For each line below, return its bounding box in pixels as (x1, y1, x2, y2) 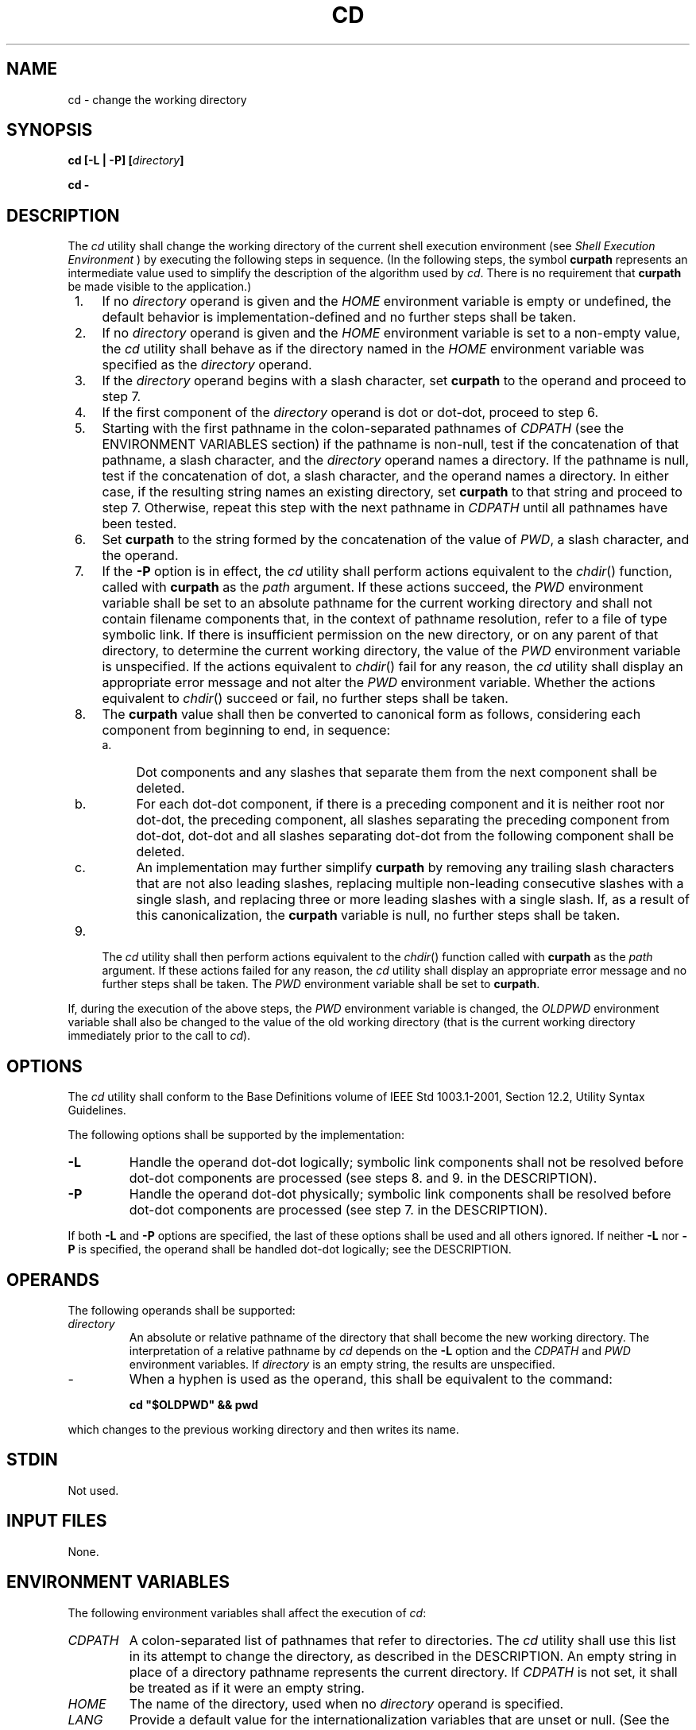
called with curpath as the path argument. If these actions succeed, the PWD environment (102, 579, 644, 596)
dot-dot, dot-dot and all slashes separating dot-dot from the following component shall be (136, 828, 674, 844)
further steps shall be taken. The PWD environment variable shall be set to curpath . (102, 977, 540, 991)
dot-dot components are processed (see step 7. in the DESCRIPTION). (129, 1202, 548, 1218)
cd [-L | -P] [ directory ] (68, 153, 184, 168)
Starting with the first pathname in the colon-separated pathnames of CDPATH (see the (102, 420, 624, 437)
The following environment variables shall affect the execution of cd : (68, 1605, 427, 1620)
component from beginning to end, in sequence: (102, 722, 391, 739)
